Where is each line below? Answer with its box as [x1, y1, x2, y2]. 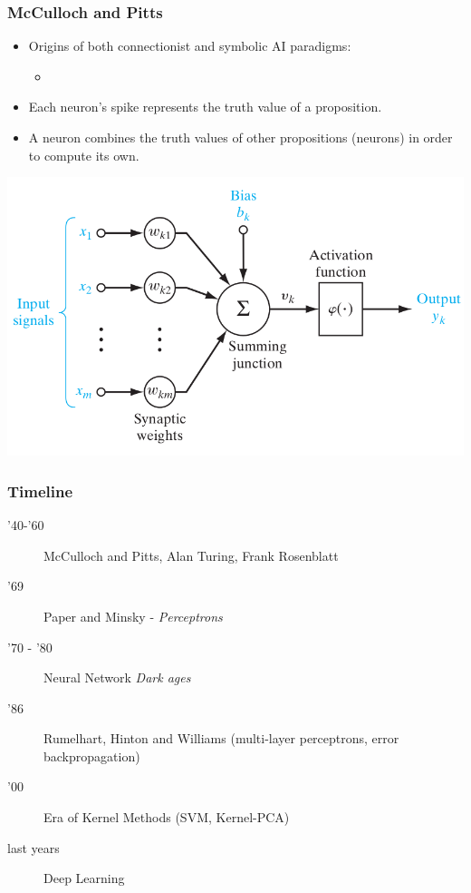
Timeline [7, 479, 73, 502]
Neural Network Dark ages [43, 668, 191, 687]
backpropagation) [43, 746, 140, 765]
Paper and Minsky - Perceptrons [43, 606, 223, 625]
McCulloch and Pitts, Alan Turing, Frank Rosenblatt [43, 545, 339, 564]
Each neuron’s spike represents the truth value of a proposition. [28, 97, 382, 116]
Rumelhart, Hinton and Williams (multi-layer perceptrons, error [43, 729, 399, 748]
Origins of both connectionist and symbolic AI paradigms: [28, 36, 351, 55]
